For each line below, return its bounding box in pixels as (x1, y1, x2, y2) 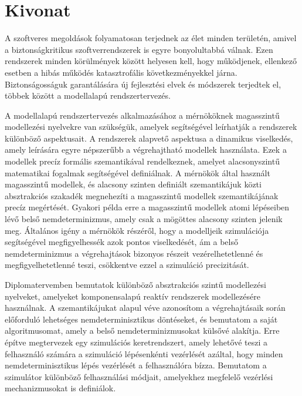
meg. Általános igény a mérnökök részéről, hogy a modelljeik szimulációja (5, 224, 269, 236)
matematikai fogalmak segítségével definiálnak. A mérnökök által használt (5, 166, 270, 179)
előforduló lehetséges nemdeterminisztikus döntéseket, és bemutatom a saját (5, 313, 278, 325)
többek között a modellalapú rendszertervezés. (5, 89, 171, 102)
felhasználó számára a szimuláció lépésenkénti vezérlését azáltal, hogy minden (5, 347, 283, 360)
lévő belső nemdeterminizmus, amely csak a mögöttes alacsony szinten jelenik (5, 213, 283, 225)
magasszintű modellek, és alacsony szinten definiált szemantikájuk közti (5, 178, 262, 190)
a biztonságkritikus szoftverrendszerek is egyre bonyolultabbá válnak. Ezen (5, 43, 273, 55)
